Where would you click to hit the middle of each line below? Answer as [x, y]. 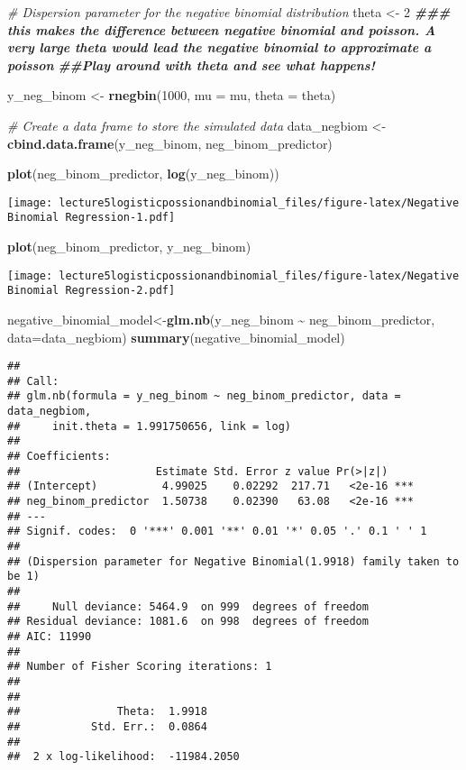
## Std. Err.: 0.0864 [107, 726]
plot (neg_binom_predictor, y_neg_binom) [129, 247]
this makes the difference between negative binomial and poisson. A [222, 29]
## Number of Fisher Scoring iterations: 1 [140, 667]
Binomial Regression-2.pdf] [91, 291]
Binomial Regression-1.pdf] [91, 218]
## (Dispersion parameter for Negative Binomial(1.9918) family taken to [233, 561]
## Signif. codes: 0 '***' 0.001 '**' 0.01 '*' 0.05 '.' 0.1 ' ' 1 [217, 532]
